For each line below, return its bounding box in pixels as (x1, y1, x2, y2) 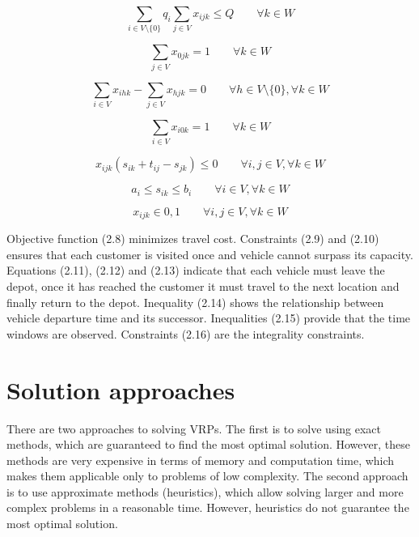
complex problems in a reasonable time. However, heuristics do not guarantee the (6, 499, 409, 516)
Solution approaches (6, 373, 235, 406)
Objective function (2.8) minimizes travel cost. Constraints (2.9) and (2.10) (6, 230, 379, 247)
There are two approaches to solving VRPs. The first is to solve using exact (6, 420, 382, 437)
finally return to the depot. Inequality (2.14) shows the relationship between (6, 293, 384, 310)
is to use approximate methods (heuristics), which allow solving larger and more (6, 483, 404, 500)
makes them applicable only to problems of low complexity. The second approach (6, 467, 408, 484)
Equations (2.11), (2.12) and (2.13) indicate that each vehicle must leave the (6, 262, 385, 279)
